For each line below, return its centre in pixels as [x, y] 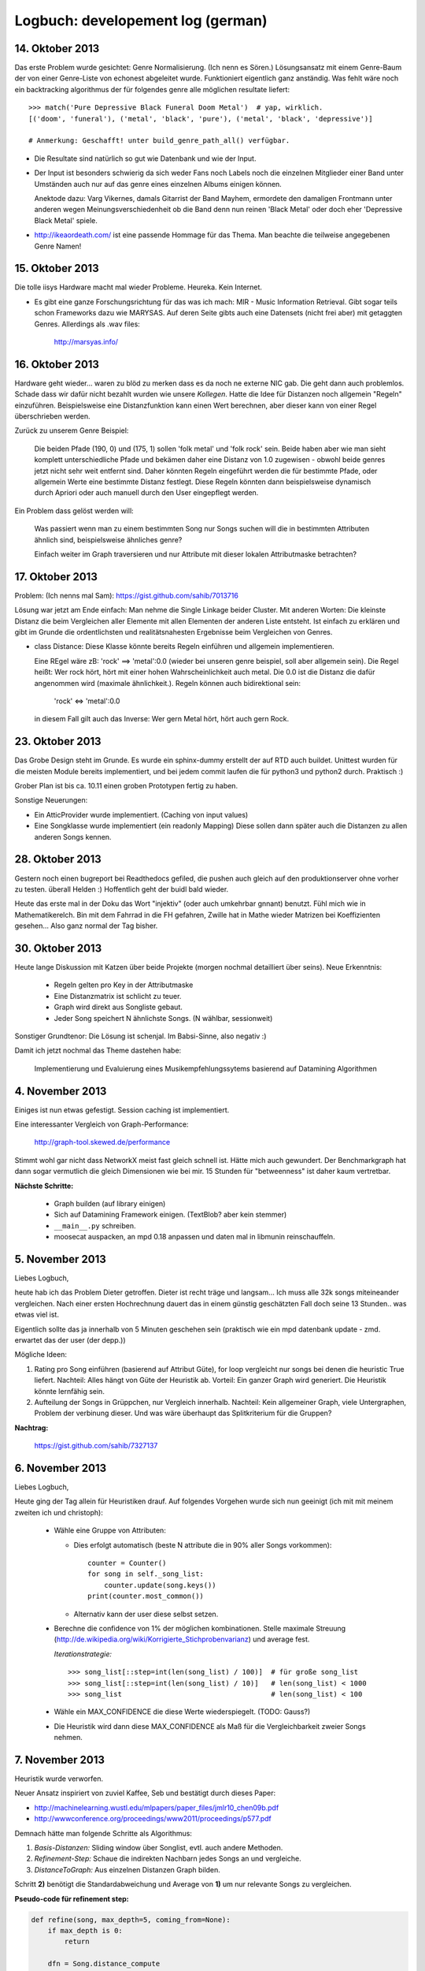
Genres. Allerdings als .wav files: [87, 324]
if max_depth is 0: [85, 1930]
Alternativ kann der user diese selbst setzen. [146, 1614]
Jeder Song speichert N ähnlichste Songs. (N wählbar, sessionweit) [163, 1018]
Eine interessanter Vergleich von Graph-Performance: [102, 1124]
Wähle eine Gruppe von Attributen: [110, 1530]
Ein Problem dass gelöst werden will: [74, 510]
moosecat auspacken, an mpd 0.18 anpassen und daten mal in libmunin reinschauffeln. [194, 1237]
